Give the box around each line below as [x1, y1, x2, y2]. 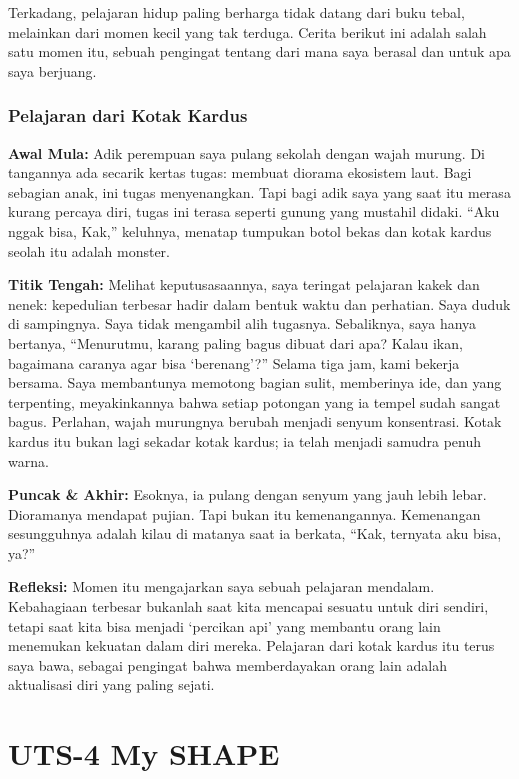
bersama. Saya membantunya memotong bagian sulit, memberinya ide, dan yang [8, 372, 502, 393]
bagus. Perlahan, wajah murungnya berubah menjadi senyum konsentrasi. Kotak [8, 411, 502, 432]
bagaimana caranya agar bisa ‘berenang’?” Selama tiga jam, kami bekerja [8, 352, 460, 373]
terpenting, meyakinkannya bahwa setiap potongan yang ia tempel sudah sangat [8, 391, 501, 412]
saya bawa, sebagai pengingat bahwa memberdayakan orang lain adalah [8, 654, 447, 675]
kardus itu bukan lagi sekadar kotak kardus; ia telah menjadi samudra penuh [8, 430, 482, 451]
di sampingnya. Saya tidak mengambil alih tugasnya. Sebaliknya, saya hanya [8, 313, 477, 334]
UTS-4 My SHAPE [8, 733, 280, 774]
